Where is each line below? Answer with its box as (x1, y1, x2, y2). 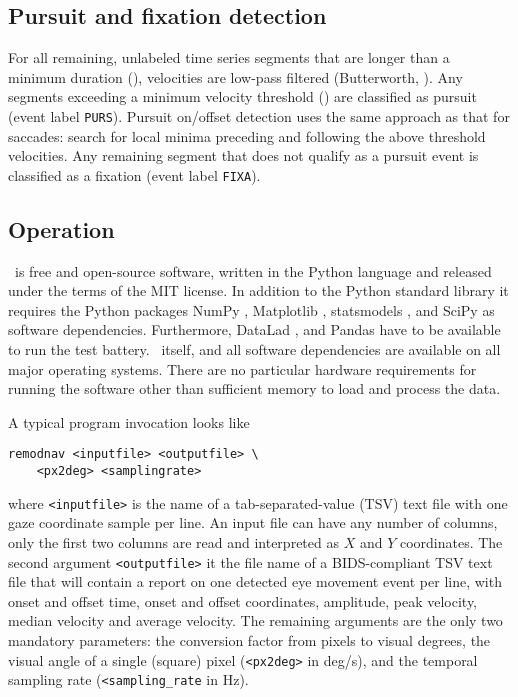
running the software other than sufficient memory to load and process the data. (8, 378, 501, 399)
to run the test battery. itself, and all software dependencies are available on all (8, 339, 501, 360)
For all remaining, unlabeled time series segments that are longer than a (8, 47, 450, 68)
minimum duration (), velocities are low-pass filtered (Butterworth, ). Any (8, 66, 463, 87)
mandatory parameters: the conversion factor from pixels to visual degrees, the (8, 630, 491, 651)
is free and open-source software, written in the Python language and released (14, 260, 492, 281)
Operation (8, 213, 115, 244)
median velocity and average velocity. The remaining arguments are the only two (8, 610, 503, 631)
